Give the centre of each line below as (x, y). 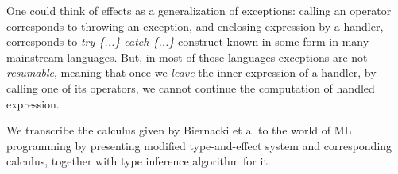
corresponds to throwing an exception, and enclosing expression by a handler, (195, 26)
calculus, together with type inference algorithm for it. (139, 161)
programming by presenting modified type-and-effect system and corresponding (199, 145)
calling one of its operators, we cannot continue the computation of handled (191, 87)
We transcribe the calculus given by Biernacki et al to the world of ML (179, 130)
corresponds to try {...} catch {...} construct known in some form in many (188, 42)
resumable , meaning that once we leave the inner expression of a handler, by (191, 72)
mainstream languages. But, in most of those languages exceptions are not (187, 57)
